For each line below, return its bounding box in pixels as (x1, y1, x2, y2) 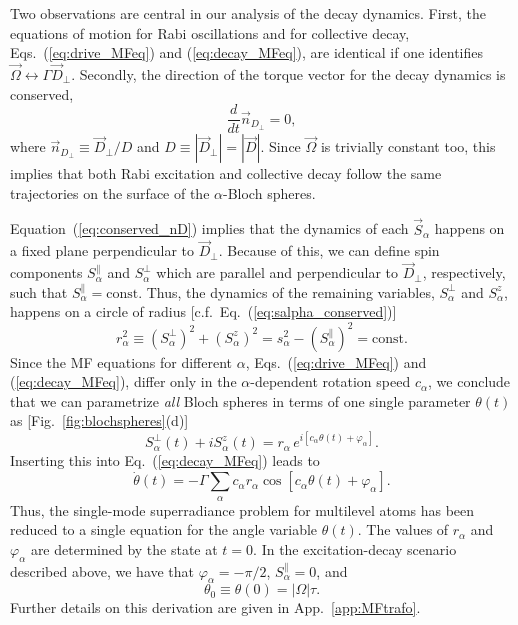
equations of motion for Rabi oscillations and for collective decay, (10, 22, 410, 43)
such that (10, 281, 68, 302)
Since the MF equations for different (10, 351, 233, 372)
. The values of (357, 519, 449, 540)
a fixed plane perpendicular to (10, 240, 195, 261)
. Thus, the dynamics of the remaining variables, (138, 281, 435, 302)
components (10, 262, 83, 283)
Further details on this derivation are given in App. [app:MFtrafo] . (10, 597, 421, 618)
